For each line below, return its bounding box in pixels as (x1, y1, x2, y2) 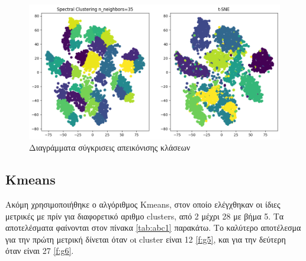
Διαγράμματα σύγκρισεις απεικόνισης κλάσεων (29, 141, 191, 154)
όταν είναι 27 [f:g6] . (5, 244, 74, 257)
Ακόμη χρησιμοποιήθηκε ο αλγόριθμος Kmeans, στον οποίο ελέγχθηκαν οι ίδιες (5, 198, 281, 210)
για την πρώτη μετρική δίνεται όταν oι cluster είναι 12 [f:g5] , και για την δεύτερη (5, 233, 286, 245)
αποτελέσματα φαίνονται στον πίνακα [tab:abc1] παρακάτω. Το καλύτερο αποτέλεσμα (5, 221, 301, 234)
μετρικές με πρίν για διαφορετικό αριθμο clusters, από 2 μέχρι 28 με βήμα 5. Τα (5, 209, 284, 222)
